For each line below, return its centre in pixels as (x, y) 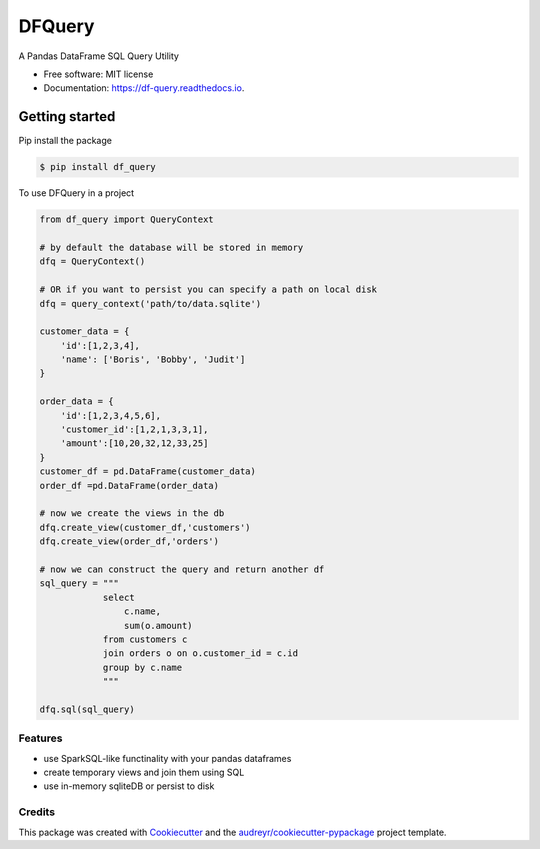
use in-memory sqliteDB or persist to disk (129, 786)
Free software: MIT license (98, 74)
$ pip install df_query (98, 167)
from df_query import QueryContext (126, 219)
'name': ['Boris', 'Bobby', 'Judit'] (153, 359)
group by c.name (142, 667)
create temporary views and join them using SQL (144, 772)
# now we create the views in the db (132, 513)
